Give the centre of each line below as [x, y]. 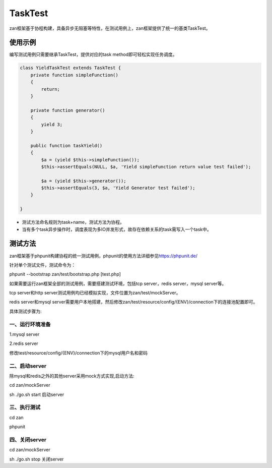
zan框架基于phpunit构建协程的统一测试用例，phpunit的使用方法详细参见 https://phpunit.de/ [104, 256]
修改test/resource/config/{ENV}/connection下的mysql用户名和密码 [79, 353]
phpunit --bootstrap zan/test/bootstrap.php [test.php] [65, 274]
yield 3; [52, 124]
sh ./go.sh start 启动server [37, 394]
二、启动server [28, 366]
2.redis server [24, 343]
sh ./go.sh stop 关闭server [37, 459]
